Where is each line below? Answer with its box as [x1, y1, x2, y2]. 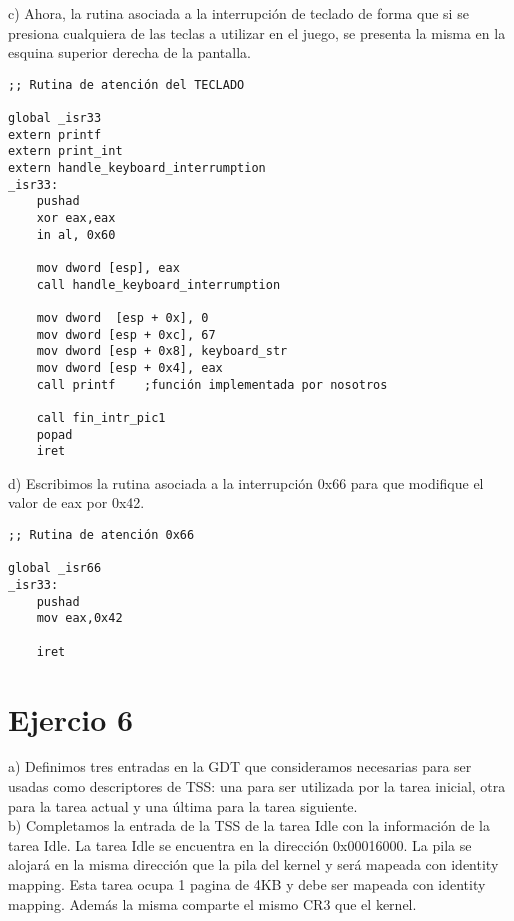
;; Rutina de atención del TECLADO [8, 77, 245, 92]
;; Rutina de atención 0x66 [8, 528, 195, 543]
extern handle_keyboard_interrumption [8, 161, 266, 176]
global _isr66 [8, 561, 102, 576]
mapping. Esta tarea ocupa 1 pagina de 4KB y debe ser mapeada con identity [8, 874, 486, 894]
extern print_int [8, 144, 123, 159]
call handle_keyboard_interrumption [36, 277, 281, 292]
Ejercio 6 [8, 698, 134, 739]
